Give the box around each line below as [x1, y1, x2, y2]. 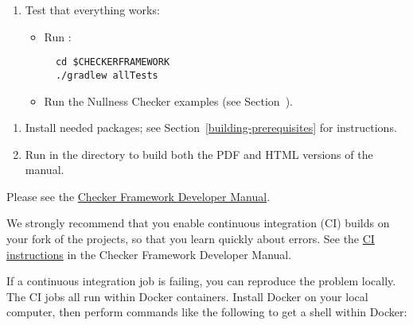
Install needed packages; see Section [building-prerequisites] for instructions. [25, 119, 397, 136]
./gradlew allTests [55, 69, 158, 81]
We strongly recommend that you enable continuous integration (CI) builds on [6, 215, 390, 231]
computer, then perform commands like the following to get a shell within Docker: [6, 304, 407, 320]
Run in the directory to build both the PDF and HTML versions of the [25, 145, 373, 162]
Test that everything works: [25, 2, 160, 17]
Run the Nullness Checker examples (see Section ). [44, 92, 293, 109]
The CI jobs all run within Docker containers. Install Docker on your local [6, 288, 368, 304]
